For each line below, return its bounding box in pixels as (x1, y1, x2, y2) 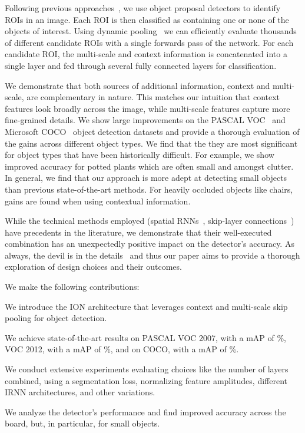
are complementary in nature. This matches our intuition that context (26, 91, 280, 103)
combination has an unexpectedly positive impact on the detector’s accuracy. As (5, 237, 294, 250)
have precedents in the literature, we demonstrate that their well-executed (5, 226, 272, 238)
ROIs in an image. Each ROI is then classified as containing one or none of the (5, 13, 289, 25)
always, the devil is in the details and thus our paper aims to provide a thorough (5, 249, 300, 261)
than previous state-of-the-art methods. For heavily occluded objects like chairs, (5, 183, 293, 195)
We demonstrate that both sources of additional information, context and (5, 79, 270, 91)
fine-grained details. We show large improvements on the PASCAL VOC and (5, 114, 286, 126)
